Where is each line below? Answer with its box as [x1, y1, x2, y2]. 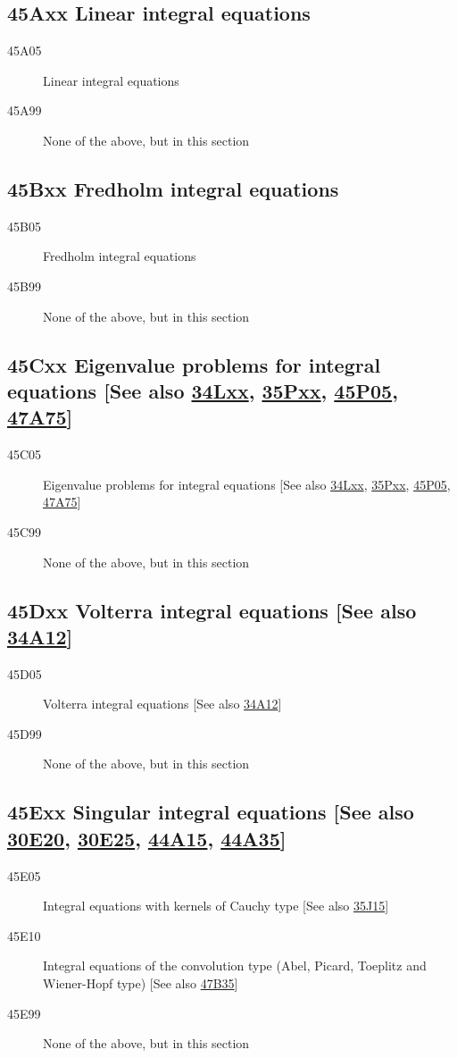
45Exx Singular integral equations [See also [7, 798, 414, 826]
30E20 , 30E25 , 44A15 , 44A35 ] [7, 824, 287, 852]
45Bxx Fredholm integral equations [7, 174, 339, 202]
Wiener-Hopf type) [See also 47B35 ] [43, 974, 238, 993]
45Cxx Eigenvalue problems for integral [7, 350, 381, 378]
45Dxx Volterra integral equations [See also [7, 596, 417, 624]
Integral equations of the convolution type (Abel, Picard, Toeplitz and [43, 956, 427, 975]
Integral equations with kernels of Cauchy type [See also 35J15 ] [43, 896, 389, 915]
